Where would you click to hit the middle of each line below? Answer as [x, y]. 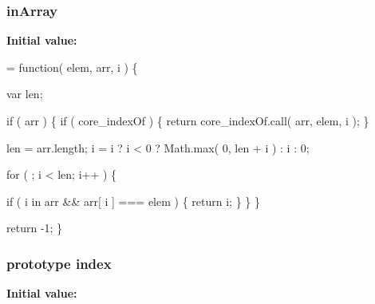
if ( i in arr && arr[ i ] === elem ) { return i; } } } [133, 201]
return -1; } [35, 228]
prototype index [59, 263]
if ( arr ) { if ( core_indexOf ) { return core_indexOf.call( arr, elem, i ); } [188, 120]
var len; [25, 94]
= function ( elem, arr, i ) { [72, 67]
